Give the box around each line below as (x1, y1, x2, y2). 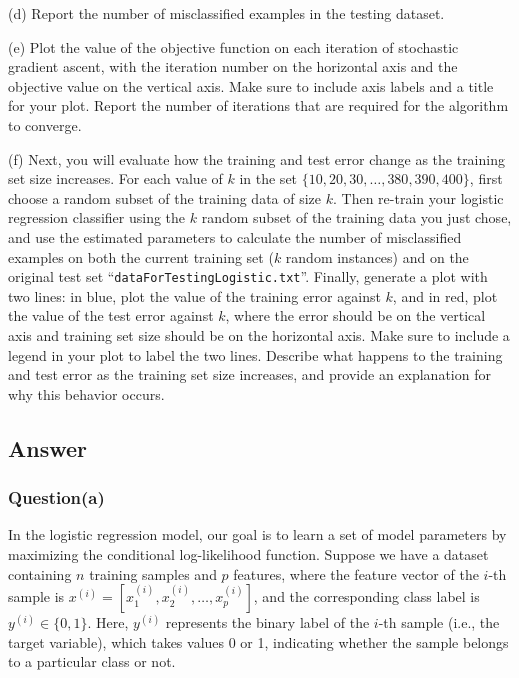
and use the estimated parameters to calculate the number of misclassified (8, 226, 462, 247)
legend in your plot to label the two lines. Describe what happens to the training (8, 344, 503, 365)
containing (8, 563, 72, 584)
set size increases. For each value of (8, 168, 223, 189)
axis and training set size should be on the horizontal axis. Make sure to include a (8, 324, 510, 345)
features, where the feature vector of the (233, 563, 479, 584)
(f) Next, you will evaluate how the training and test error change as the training (8, 148, 505, 169)
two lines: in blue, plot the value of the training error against (8, 285, 381, 306)
